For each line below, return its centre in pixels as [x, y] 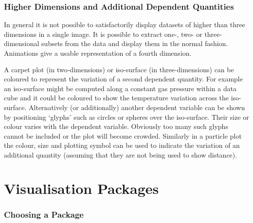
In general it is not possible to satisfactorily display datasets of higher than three [125, 24]
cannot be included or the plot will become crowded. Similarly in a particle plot [123, 135]
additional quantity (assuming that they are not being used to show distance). [121, 154]
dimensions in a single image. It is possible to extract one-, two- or [103, 34]
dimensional [22, 43]
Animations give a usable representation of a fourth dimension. [98, 53]
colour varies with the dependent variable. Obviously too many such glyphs [116, 126]
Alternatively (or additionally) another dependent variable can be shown [137, 107]
